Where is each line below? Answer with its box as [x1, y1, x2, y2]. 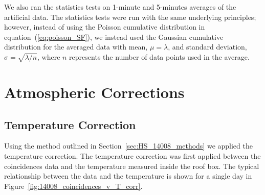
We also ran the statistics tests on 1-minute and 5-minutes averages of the [4, 2, 236, 12]
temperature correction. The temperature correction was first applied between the [4, 150, 261, 161]
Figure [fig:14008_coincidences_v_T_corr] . [4, 180, 143, 191]
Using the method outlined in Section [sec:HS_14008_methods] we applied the [4, 140, 253, 151]
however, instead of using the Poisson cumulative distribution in [4, 21, 205, 32]
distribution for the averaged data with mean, [4, 41, 148, 52]
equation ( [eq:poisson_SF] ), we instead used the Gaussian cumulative [4, 31, 224, 42]
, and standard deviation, [168, 41, 247, 52]
